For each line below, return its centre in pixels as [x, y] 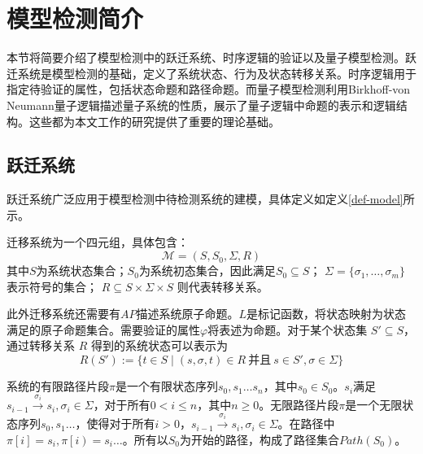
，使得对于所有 [115, 423]
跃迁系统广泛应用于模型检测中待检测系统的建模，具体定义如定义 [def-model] [205, 199]
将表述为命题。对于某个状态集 [288, 329]
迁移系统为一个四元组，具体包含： [98, 242]
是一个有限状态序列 [166, 386]
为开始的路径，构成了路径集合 [259, 439]
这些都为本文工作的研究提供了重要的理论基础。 [154, 121]
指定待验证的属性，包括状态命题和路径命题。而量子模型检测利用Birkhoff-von [209, 89]
